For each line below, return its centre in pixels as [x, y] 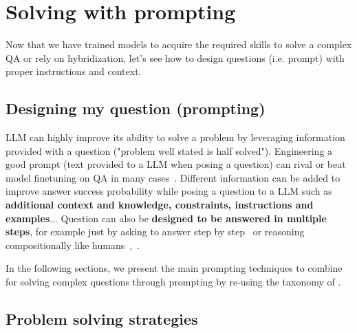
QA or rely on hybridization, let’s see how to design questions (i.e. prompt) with [175, 57]
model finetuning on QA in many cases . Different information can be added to [173, 177]
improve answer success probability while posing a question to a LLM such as [169, 191]
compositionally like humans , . [73, 245]
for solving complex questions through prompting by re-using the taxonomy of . [173, 282]
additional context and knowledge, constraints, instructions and [160, 205]
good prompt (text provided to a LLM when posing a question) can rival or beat [176, 164]
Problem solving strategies [102, 319]
